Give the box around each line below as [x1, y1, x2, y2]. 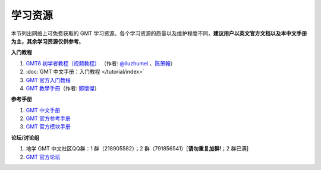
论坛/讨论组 [11, 134, 40, 141]
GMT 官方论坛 [26, 153, 61, 160]
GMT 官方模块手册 [26, 123, 71, 130]
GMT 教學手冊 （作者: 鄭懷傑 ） [26, 84, 100, 92]
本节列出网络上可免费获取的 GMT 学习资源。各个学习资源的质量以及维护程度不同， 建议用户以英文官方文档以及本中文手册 [11, 30, 307, 37]
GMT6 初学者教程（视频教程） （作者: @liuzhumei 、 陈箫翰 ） [26, 59, 176, 67]
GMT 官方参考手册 [26, 115, 71, 122]
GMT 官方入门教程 [26, 76, 71, 83]
